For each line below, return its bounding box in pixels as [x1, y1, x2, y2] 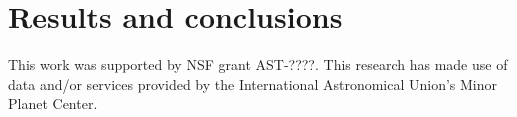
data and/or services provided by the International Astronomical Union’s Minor [8, 73, 498, 94]
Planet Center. [8, 93, 98, 114]
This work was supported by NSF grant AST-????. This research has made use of [8, 54, 508, 75]
